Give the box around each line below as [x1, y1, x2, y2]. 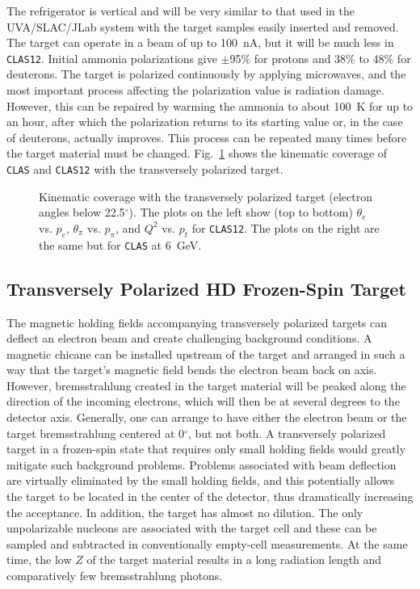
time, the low [6, 551, 72, 568]
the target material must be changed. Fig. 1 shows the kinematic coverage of [6, 145, 388, 162]
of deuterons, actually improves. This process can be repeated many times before [6, 128, 407, 145]
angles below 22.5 [39, 204, 125, 221]
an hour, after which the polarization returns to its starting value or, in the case [6, 113, 403, 130]
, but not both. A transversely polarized [187, 424, 386, 441]
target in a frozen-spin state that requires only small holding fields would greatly [6, 440, 406, 457]
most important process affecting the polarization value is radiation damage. [6, 82, 384, 99]
